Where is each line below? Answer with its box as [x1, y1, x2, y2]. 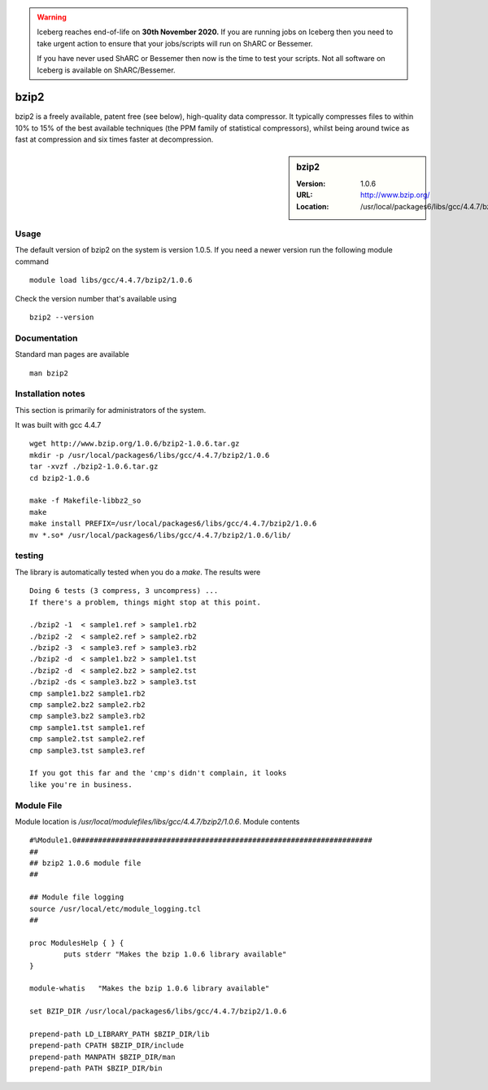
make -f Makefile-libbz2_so [29, 496, 142, 505]
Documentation [15, 332, 78, 344]
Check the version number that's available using [15, 293, 177, 303]
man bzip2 [29, 368, 68, 378]
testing [15, 550, 44, 561]
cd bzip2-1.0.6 [29, 473, 90, 482]
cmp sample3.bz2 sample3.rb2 [29, 711, 146, 721]
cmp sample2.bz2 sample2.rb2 [29, 701, 146, 710]
